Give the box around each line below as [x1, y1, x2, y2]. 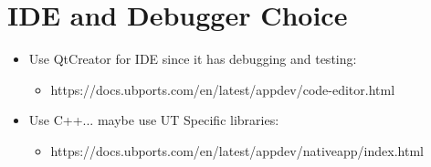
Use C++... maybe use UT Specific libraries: [28, 110, 279, 130]
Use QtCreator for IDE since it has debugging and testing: [28, 49, 357, 68]
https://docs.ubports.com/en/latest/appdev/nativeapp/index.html [50, 141, 424, 160]
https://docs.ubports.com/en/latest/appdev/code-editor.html [50, 79, 395, 99]
